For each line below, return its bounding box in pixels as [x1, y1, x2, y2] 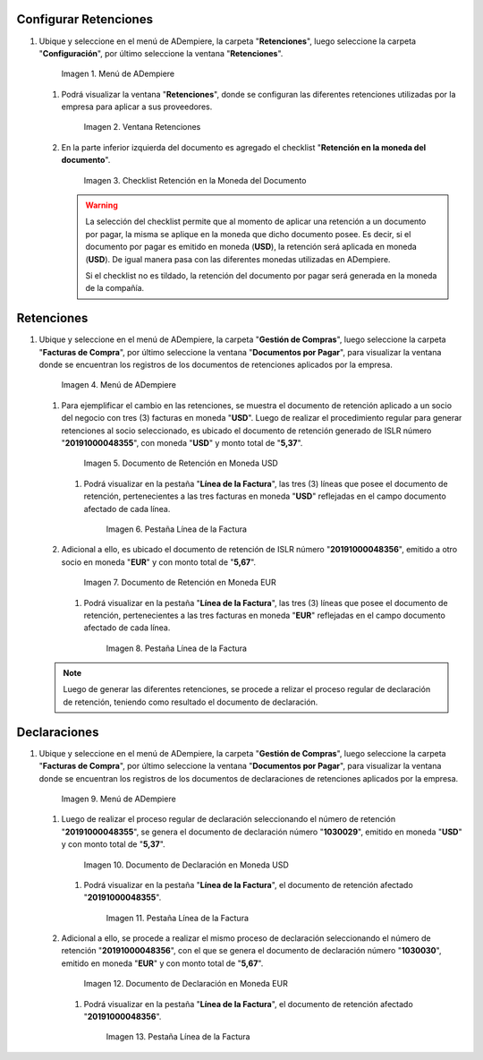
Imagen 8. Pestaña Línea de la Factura [106, 643, 248, 654]
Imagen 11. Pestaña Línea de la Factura [106, 912, 250, 923]
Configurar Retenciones [16, 12, 154, 27]
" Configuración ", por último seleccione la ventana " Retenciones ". [38, 47, 284, 58]
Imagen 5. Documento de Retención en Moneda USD [83, 457, 279, 469]
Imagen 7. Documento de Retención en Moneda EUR [83, 577, 276, 588]
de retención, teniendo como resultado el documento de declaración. [63, 697, 318, 707]
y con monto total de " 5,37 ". [61, 839, 165, 850]
